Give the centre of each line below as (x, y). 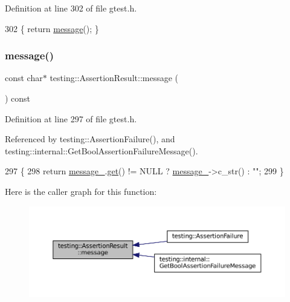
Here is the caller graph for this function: (81, 191)
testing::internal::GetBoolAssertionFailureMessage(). (101, 150)
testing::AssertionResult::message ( (114, 78)
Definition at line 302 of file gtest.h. (71, 8)
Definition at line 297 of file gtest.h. (71, 118)
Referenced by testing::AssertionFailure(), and (90, 139)
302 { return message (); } (52, 28)
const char (24, 78)
